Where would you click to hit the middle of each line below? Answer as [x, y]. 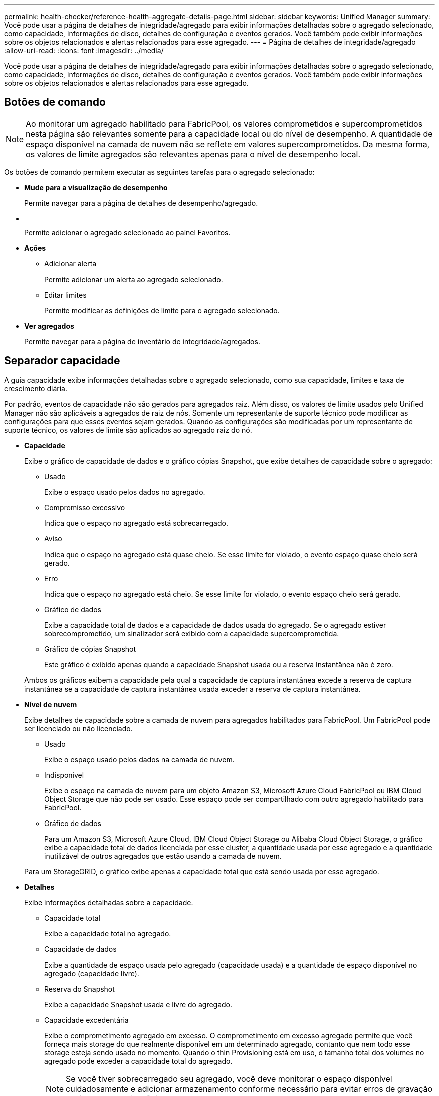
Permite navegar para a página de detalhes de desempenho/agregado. [141, 203]
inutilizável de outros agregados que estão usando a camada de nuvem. [163, 856]
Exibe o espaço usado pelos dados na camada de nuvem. [139, 759]
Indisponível [64, 775]
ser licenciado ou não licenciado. [78, 728]
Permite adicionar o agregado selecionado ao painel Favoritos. [127, 232]
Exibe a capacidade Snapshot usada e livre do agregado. [138, 1004]
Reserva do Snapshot [79, 989]
